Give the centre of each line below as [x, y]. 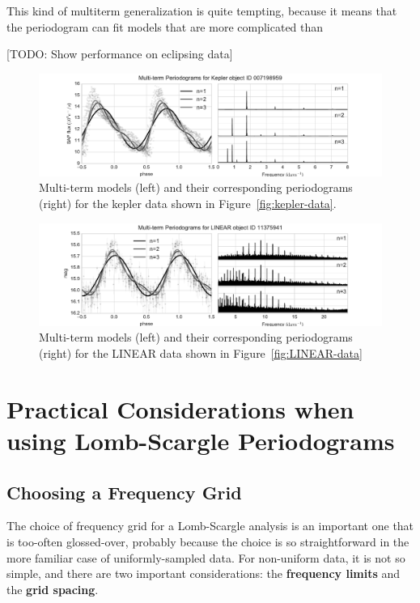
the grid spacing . [53, 589]
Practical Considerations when [180, 408]
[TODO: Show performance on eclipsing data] [120, 54]
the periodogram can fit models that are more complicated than [165, 26]
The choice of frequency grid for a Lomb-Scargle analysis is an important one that [210, 526]
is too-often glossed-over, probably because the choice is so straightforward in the [208, 541]
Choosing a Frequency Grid [124, 492]
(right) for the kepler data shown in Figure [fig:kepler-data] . [188, 204]
